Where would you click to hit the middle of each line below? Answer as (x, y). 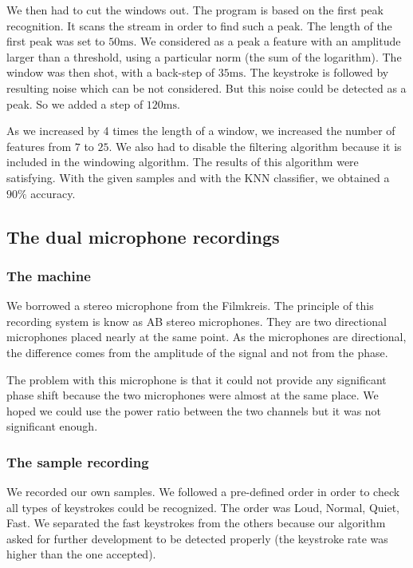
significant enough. (52, 426)
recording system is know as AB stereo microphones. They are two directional (197, 321)
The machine (49, 275)
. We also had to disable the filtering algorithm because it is (255, 146)
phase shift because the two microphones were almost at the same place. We (193, 395)
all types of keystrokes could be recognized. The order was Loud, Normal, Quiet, (203, 507)
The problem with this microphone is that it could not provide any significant (197, 379)
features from (39, 146)
